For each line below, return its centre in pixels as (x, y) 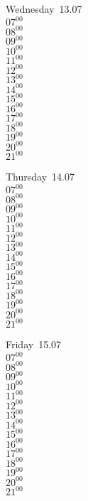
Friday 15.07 (34, 344)
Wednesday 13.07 (44, 9)
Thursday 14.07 (40, 177)
